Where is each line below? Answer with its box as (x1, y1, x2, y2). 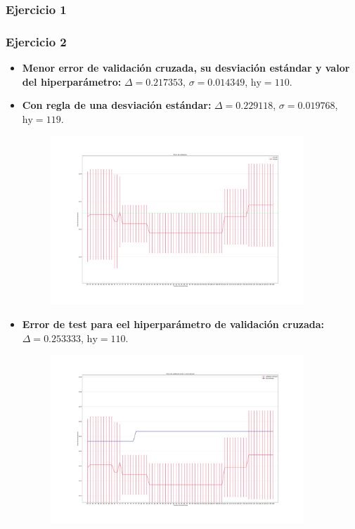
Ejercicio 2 (6, 32, 67, 50)
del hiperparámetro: (22, 74, 122, 89)
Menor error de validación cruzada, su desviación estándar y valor (22, 60, 350, 75)
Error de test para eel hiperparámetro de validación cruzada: (22, 316, 325, 331)
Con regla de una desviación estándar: (22, 98, 212, 112)
